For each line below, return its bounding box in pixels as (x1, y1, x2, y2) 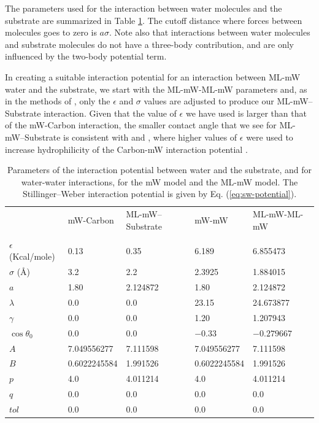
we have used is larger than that (185, 106, 307, 119)
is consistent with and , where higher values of (63, 130, 237, 143)
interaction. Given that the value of (44, 106, 177, 119)
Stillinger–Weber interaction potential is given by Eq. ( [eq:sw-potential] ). (22, 187, 297, 200)
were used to (246, 130, 293, 143)
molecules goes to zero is (5, 26, 97, 39)
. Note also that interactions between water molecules (109, 26, 310, 39)
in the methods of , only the (5, 95, 110, 107)
